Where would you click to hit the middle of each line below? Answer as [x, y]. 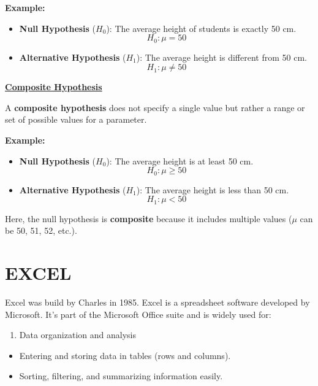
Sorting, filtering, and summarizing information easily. [121, 376]
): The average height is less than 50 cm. [213, 189]
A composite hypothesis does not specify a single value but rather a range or [155, 107]
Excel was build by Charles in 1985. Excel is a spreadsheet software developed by [157, 302]
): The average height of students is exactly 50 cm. [201, 28]
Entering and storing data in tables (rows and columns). [125, 355]
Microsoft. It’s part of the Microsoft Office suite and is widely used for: [138, 314]
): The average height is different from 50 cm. [221, 57]
